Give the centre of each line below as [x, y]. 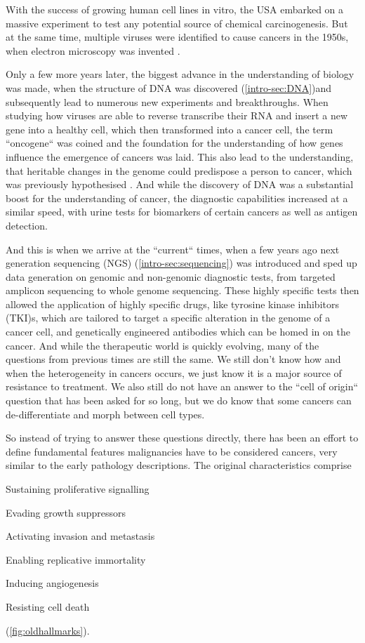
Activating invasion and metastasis [80, 536]
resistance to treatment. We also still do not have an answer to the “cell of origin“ [182, 386]
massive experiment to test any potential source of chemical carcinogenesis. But [177, 23]
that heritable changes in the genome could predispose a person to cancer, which [179, 170]
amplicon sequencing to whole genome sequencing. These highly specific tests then [182, 290]
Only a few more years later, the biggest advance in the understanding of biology [180, 74]
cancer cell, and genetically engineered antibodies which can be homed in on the [178, 332]
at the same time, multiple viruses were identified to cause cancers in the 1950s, [177, 37]
